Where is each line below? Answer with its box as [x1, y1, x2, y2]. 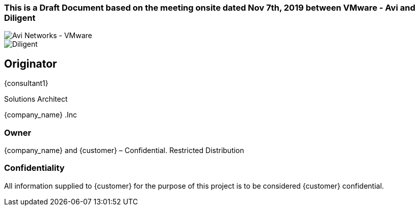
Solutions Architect [4, 95, 68, 104]
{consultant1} [4, 79, 48, 88]
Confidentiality [4, 163, 65, 173]
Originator [4, 57, 57, 70]
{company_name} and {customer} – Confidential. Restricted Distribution [4, 145, 244, 155]
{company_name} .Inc [4, 110, 77, 119]
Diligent [4, 13, 36, 23]
